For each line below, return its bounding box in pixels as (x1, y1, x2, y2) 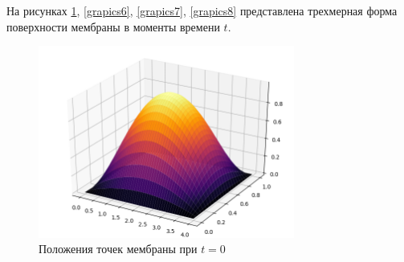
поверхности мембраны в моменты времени (6, 18, 220, 35)
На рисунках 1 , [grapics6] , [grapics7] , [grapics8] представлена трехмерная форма (6, 2, 398, 18)
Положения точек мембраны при (39, 240, 198, 257)
